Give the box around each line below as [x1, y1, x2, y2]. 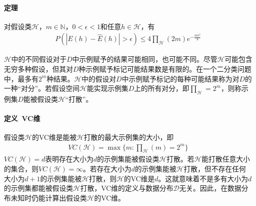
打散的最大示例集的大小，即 [84, 132, 174, 142]
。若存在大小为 [83, 163, 132, 173]
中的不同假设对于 [11, 54, 67, 64]
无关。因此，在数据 [179, 183, 242, 193]
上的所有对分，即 [134, 83, 189, 93]
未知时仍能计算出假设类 [10, 192, 87, 203]
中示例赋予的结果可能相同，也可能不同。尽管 [72, 54, 218, 64]
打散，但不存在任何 [183, 163, 246, 173]
